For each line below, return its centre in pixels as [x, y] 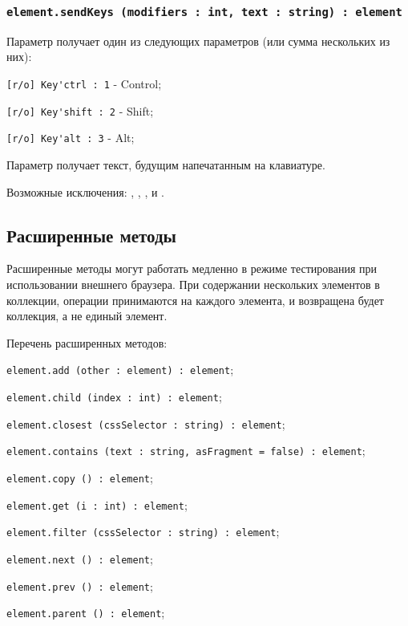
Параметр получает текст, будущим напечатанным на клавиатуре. [166, 164]
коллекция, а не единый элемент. [87, 316]
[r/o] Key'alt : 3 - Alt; [71, 138]
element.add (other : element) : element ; [120, 370]
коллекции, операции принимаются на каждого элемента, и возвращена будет [195, 300]
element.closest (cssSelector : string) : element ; [146, 423]
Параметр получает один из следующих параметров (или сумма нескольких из [198, 41]
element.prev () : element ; [80, 585]
